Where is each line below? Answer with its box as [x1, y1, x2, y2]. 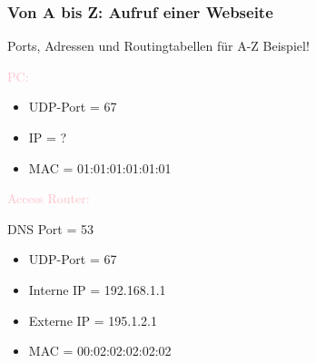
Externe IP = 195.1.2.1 [28, 310, 158, 329]
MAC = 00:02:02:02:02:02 [28, 341, 172, 360]
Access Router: [7, 189, 90, 208]
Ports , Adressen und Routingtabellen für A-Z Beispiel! [7, 36, 310, 55]
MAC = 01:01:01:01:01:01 [28, 158, 172, 177]
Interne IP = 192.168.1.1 [28, 280, 166, 299]
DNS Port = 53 [7, 219, 94, 238]
